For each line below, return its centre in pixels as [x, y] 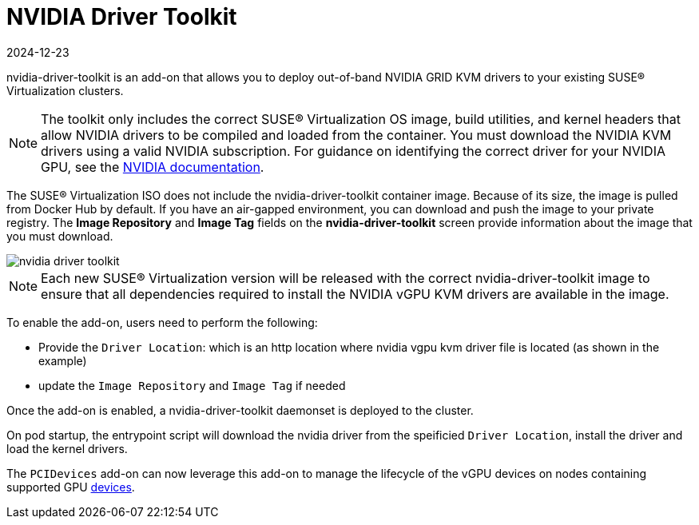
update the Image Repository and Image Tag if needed [192, 385]
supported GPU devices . [71, 487]
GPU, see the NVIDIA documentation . [153, 167]
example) [63, 360]
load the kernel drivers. [67, 448]
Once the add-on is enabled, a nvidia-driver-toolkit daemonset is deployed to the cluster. [240, 410]
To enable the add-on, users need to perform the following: [162, 322]
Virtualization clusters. [65, 90]
